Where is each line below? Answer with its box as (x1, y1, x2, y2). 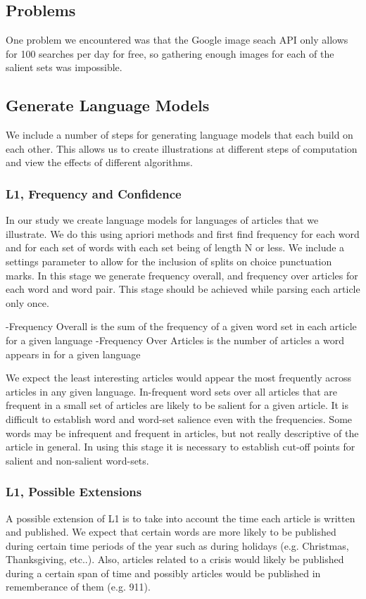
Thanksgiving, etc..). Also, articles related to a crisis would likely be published (6, 552, 344, 567)
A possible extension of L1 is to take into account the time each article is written (6, 510, 355, 525)
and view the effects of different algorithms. (6, 155, 193, 170)
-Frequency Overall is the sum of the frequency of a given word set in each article (6, 319, 357, 334)
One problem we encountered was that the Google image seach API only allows (6, 32, 348, 47)
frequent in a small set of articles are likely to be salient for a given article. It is (6, 398, 349, 412)
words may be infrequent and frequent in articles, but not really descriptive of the (6, 425, 359, 440)
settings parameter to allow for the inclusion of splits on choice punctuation (6, 253, 332, 268)
